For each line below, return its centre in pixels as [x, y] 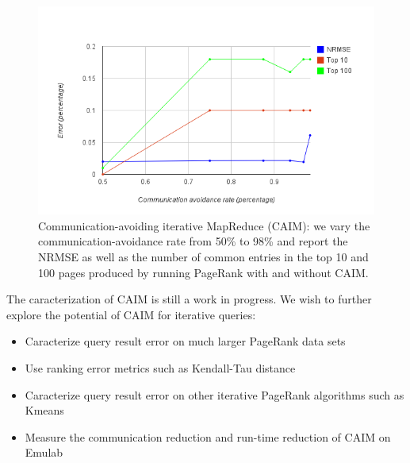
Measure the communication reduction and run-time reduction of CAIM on [208, 436]
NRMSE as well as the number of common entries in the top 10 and [203, 256]
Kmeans [44, 410]
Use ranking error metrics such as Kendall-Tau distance [160, 367]
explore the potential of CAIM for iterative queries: [131, 314]
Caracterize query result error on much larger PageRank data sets [185, 341]
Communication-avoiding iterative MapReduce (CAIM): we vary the [204, 225]
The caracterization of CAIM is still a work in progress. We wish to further [189, 299]
